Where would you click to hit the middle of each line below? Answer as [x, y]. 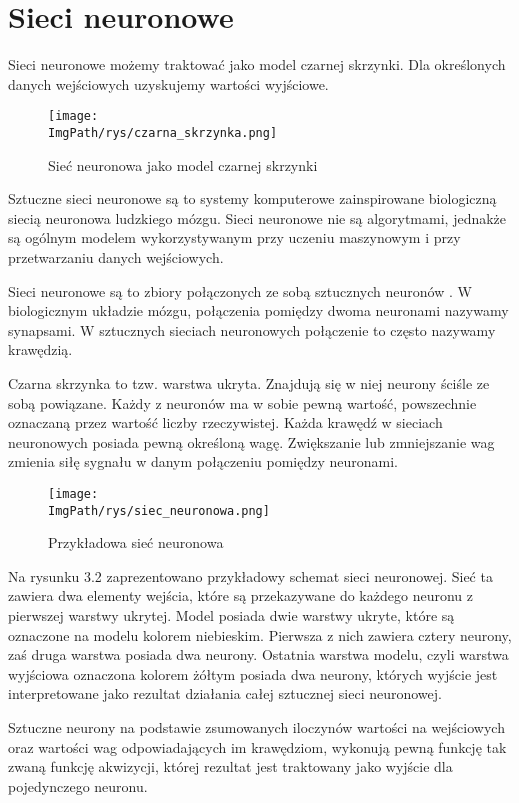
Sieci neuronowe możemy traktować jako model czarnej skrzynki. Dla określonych [257, 64]
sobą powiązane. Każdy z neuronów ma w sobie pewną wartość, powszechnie [242, 402]
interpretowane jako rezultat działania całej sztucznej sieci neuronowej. [225, 693]
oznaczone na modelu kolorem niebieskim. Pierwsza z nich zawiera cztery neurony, [260, 634]
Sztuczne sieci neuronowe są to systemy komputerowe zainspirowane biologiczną [252, 198]
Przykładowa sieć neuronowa [136, 542]
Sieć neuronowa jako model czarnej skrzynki [183, 164]
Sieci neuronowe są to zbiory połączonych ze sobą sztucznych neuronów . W [240, 290]
